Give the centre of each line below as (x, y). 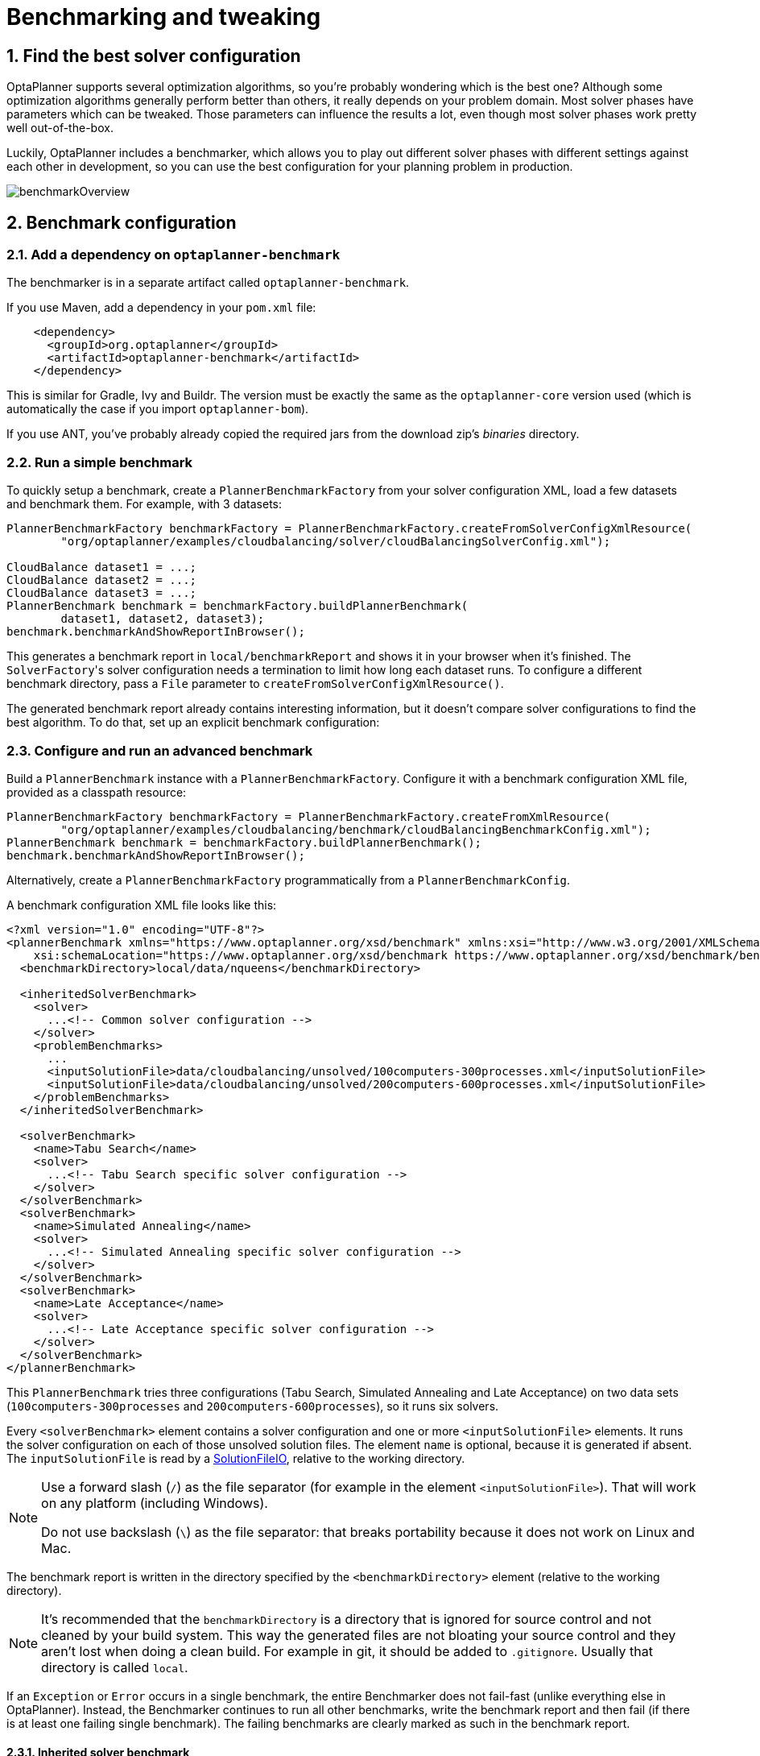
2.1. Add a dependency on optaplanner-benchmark (173, 255)
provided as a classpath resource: (97, 792)
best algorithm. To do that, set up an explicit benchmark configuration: (193, 723)
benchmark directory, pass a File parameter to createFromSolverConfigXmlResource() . (255, 684)
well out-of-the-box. (60, 128)
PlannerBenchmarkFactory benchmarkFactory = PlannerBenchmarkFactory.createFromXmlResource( (309, 816)
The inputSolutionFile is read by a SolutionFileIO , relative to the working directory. (236, 1458)
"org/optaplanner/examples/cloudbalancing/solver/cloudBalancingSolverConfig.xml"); (336, 542)
